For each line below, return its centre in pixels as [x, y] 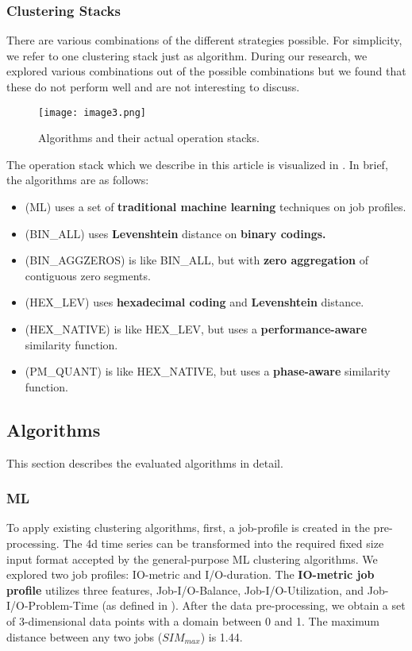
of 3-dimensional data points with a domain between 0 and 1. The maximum [193, 620]
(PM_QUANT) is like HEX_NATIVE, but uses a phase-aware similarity [208, 371]
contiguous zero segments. [88, 275]
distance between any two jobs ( [85, 636]
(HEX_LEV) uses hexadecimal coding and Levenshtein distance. [194, 302]
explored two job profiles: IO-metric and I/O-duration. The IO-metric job [191, 574]
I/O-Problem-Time [52, 605]
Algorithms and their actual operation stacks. [149, 138]
